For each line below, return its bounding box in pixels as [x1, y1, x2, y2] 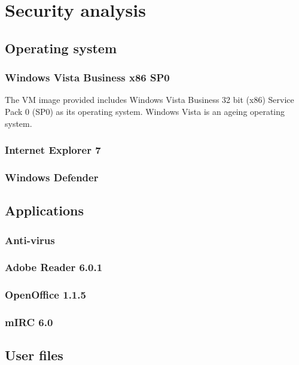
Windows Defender [5, 169, 99, 184]
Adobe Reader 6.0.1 [5, 260, 103, 275]
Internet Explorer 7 [5, 142, 101, 157]
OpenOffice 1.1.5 [5, 287, 86, 302]
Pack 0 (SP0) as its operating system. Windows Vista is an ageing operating [5, 105, 285, 117]
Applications [5, 201, 84, 220]
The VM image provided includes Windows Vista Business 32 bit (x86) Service [5, 93, 294, 106]
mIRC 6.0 [5, 315, 53, 330]
